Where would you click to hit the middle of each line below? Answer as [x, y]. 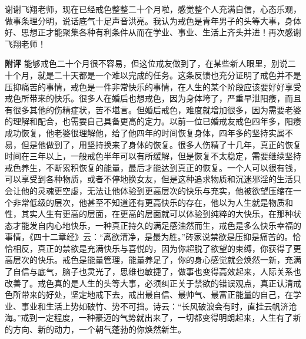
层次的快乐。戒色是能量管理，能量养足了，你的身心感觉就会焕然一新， [149, 260]
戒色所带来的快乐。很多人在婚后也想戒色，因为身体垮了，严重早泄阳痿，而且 [153, 98]
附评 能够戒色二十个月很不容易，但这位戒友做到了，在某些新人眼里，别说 [146, 63]
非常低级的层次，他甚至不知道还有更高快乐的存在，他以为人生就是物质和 [153, 202]
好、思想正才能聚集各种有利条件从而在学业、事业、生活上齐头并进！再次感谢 [153, 32]
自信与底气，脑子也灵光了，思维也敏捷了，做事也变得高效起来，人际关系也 [157, 271]
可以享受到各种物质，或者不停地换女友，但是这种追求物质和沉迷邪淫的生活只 [153, 179]
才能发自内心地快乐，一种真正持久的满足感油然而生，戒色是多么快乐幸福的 [157, 225]
